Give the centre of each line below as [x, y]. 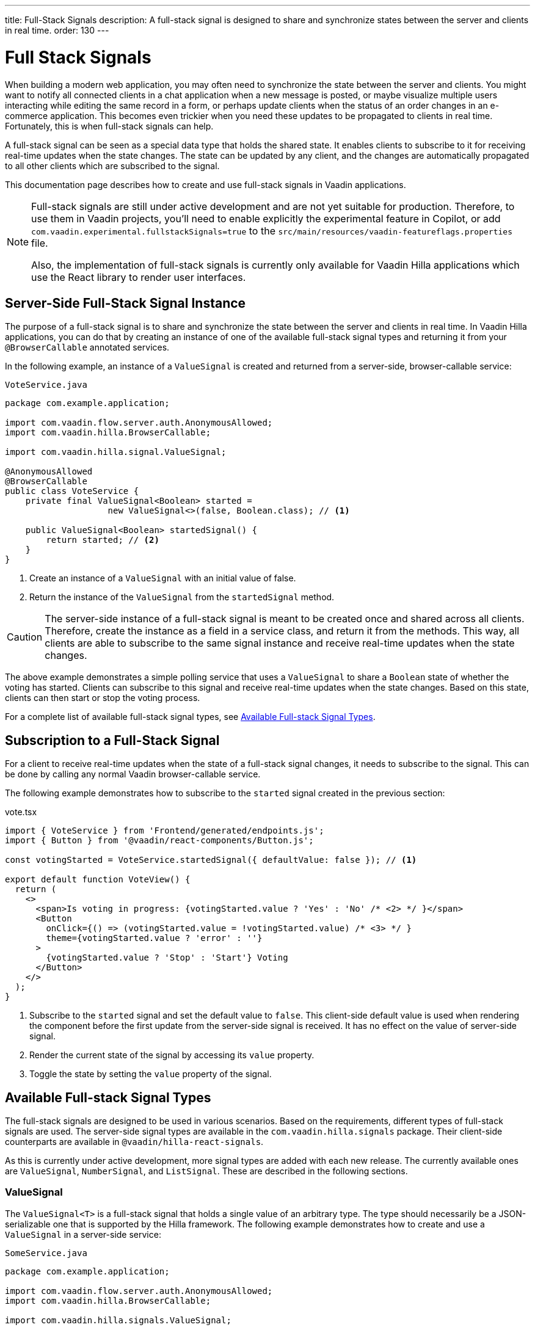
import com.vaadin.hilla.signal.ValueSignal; [116, 452]
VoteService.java [46, 385]
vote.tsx [21, 812]
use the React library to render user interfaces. [139, 277]
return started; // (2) [103, 540]
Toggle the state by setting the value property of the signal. [151, 1074]
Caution [25, 637]
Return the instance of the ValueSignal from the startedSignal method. [182, 597]
